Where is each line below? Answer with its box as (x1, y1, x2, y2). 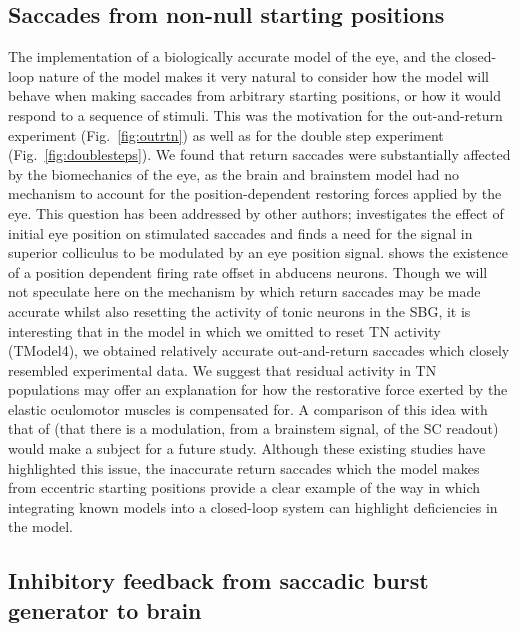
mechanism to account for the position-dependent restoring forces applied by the (8, 183, 502, 204)
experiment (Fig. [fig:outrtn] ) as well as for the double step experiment (8, 124, 444, 145)
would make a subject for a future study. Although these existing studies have (8, 438, 486, 459)
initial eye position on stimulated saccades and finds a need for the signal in (8, 222, 473, 243)
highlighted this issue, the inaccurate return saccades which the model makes (8, 457, 480, 478)
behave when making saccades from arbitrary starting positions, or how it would (8, 85, 501, 106)
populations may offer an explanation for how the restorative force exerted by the (8, 379, 508, 400)
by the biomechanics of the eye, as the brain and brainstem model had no (8, 163, 460, 184)
